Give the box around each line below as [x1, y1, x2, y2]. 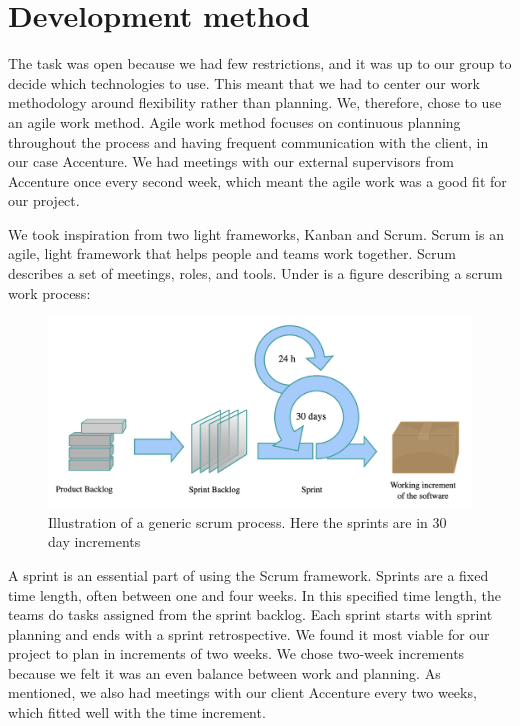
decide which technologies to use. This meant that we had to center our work [8, 72, 481, 93]
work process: [8, 282, 91, 303]
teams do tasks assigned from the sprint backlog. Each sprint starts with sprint [8, 604, 493, 625]
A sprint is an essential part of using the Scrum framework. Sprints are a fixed [8, 564, 489, 585]
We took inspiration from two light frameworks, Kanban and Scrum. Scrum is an [8, 223, 504, 244]
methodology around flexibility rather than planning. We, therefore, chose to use [8, 92, 502, 113]
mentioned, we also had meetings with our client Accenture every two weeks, [8, 682, 477, 703]
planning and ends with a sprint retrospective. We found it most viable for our [8, 623, 490, 644]
